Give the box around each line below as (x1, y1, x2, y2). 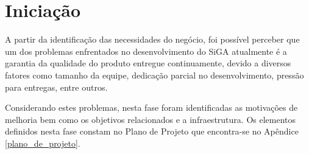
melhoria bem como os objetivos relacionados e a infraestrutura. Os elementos (5, 113, 296, 125)
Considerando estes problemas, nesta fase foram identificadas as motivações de (5, 101, 298, 114)
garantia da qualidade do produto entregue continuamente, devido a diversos (5, 57, 291, 69)
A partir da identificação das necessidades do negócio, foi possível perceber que (5, 33, 300, 46)
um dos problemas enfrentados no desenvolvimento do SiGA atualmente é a (5, 44, 287, 57)
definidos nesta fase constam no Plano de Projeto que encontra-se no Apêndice (5, 125, 299, 138)
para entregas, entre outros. (5, 80, 108, 93)
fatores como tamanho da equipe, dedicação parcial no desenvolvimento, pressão (5, 68, 304, 81)
